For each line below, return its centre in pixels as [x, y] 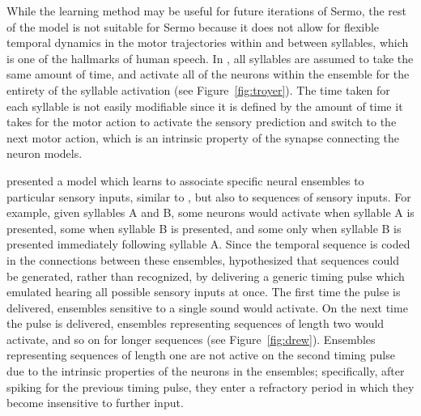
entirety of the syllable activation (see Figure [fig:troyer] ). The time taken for [198, 89]
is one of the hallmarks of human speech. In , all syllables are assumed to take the [210, 58]
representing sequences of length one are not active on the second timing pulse [201, 355]
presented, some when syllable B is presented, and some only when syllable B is [204, 228]
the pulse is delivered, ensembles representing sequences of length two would [196, 323]
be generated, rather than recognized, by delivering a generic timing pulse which [206, 276]
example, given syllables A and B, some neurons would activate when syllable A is [210, 212]
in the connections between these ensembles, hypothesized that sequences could [203, 259]
